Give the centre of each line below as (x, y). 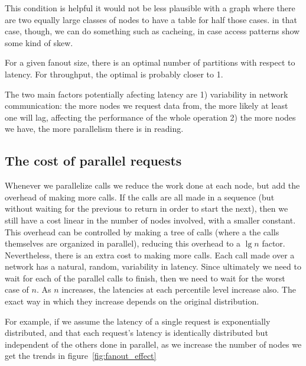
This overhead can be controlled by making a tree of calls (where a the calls (142, 231)
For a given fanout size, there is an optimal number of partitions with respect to (150, 62)
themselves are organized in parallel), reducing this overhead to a (123, 243)
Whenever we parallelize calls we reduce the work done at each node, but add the (152, 185)
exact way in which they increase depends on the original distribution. (132, 301)
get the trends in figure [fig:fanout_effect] (81, 356)
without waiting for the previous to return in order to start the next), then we (147, 208)
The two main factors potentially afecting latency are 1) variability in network (147, 94)
